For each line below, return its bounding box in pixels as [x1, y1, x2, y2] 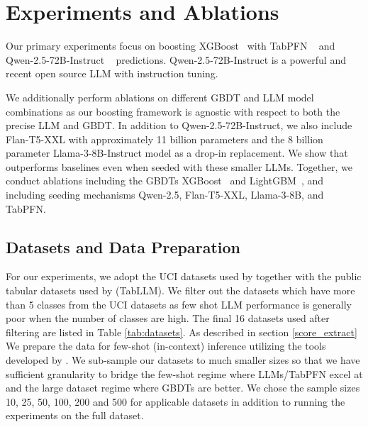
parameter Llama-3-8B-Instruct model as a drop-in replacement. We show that [6, 145, 348, 160]
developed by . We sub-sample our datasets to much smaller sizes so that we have [6, 353, 360, 367]
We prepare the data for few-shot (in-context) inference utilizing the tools [6, 338, 326, 353]
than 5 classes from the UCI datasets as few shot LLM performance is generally [6, 296, 352, 311]
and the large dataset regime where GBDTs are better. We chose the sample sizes [6, 380, 360, 395]
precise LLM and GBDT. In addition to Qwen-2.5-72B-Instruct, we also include [6, 118, 352, 133]
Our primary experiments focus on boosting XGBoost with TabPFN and [6, 38, 335, 53]
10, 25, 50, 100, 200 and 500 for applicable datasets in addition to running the [6, 394, 345, 409]
